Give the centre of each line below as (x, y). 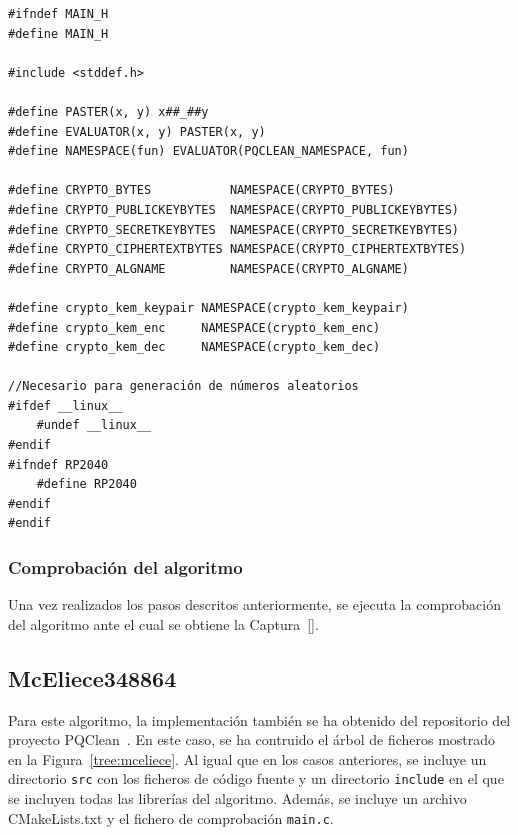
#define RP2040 (86, 484)
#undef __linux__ (94, 425)
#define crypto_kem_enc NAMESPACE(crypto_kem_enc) (194, 327)
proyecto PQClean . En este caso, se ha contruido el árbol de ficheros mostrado (252, 739)
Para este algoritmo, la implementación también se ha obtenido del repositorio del (259, 719)
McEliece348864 (92, 677)
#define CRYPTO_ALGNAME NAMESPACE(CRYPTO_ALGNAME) (208, 268)
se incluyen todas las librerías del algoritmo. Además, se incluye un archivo (237, 798)
